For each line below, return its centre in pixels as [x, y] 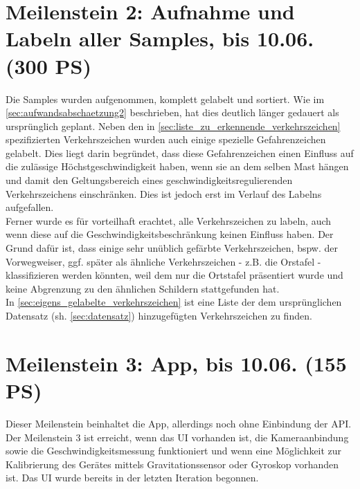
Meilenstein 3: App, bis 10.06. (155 [176, 363]
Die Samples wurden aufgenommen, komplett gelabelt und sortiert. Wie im [165, 99]
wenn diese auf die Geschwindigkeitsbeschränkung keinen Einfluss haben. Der [170, 234]
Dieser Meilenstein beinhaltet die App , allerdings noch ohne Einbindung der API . [179, 423]
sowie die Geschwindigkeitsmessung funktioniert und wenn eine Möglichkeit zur [174, 451]
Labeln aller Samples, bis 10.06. [160, 38]
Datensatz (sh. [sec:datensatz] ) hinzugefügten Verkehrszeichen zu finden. [159, 315]
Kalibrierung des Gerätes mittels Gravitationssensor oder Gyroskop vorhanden [172, 464]
